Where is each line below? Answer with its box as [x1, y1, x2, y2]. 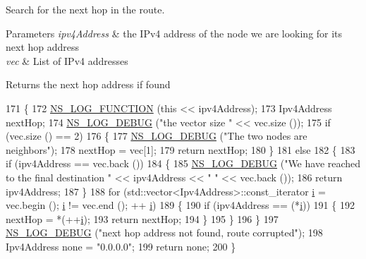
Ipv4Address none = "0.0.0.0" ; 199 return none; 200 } [6, 239, 236, 253]
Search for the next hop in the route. [6, 2, 165, 16]
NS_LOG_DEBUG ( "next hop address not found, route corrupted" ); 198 [6, 225, 323, 240]
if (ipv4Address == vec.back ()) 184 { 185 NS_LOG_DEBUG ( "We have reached [6, 156, 361, 171]
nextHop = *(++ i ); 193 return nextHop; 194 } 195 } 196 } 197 [6, 211, 279, 226]
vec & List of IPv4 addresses [6, 53, 128, 68]
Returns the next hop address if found [6, 77, 171, 92]
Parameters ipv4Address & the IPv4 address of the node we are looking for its [6, 25, 343, 40]
